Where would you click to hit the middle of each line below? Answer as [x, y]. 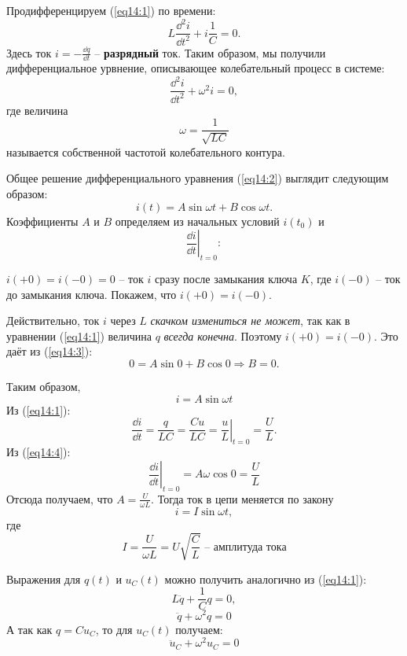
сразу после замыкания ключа [226, 279]
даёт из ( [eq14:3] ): [49, 351]
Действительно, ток [53, 321]
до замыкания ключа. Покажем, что [92, 294]
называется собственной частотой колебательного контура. [146, 151]
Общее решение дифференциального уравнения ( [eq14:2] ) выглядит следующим [198, 178]
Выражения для [44, 579]
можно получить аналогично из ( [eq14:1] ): [266, 579]
